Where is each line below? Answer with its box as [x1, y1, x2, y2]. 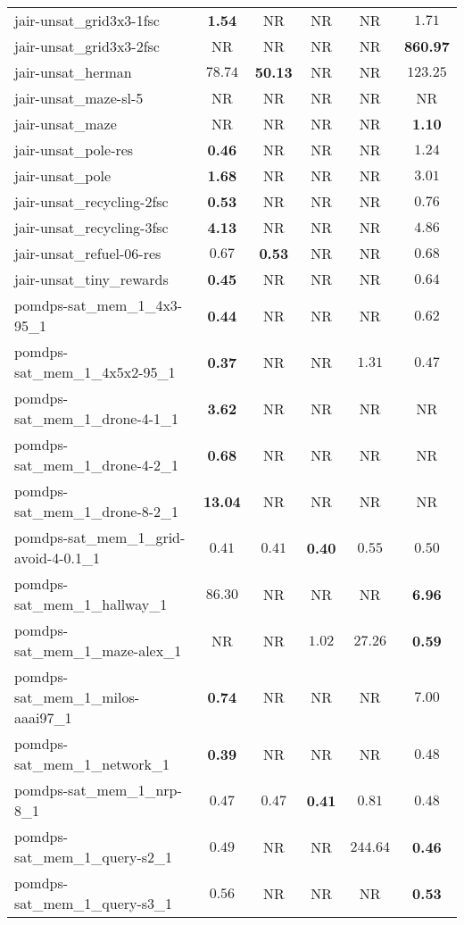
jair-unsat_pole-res [14, 139, 134, 160]
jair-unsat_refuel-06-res [14, 243, 162, 263]
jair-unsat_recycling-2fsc [14, 191, 169, 212]
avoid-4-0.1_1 [14, 547, 101, 568]
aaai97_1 [14, 707, 72, 728]
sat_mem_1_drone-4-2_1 [14, 454, 179, 475]
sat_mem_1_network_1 [14, 754, 170, 774]
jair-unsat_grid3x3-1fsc [14, 10, 160, 30]
